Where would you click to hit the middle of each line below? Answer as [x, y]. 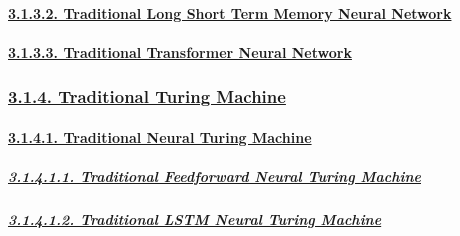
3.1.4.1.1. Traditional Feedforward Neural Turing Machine [214, 176]
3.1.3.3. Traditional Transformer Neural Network [180, 51]
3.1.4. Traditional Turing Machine [147, 96]
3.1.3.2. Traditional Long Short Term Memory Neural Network [230, 12]
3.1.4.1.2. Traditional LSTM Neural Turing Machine [195, 218]
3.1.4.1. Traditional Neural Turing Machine [160, 136]
